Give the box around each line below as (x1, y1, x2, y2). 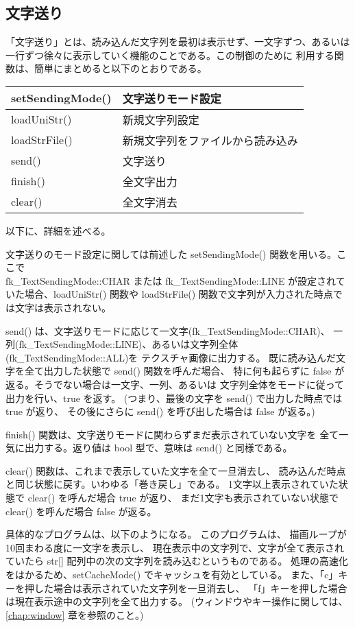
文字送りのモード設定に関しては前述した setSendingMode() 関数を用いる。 (5, 246, 337, 261)
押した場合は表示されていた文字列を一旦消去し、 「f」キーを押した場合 (24, 580, 347, 595)
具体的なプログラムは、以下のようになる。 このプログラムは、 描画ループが (5, 527, 347, 541)
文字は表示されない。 (14, 300, 111, 314)
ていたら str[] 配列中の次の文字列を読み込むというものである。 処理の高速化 (5, 554, 349, 568)
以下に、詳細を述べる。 (5, 223, 111, 237)
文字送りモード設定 (122, 90, 221, 106)
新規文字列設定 (122, 111, 199, 128)
